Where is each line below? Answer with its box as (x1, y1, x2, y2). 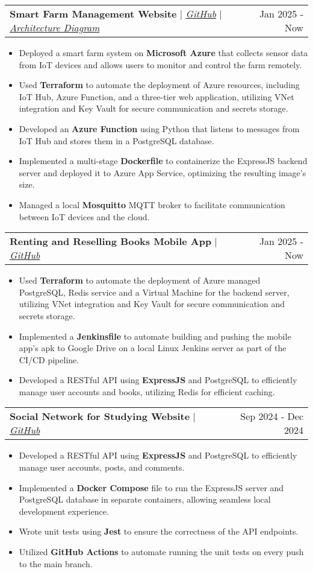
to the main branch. (19, 557, 93, 570)
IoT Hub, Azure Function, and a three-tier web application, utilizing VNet (19, 90, 294, 103)
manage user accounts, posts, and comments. (19, 461, 185, 474)
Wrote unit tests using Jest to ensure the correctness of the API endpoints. (19, 525, 299, 538)
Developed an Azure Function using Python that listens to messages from (19, 122, 300, 135)
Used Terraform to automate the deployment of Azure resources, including (19, 78, 300, 91)
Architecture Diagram (10, 21, 100, 34)
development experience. (19, 504, 109, 517)
